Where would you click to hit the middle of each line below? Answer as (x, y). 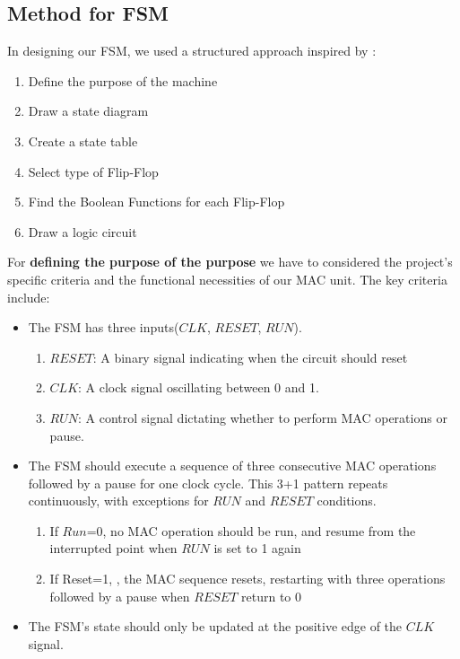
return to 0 (272, 596)
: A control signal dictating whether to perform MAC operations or (263, 417)
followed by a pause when (120, 596)
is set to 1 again (257, 548)
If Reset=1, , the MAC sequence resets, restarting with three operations (247, 579)
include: (29, 297)
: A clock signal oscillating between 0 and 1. (199, 387)
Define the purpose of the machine (123, 80)
